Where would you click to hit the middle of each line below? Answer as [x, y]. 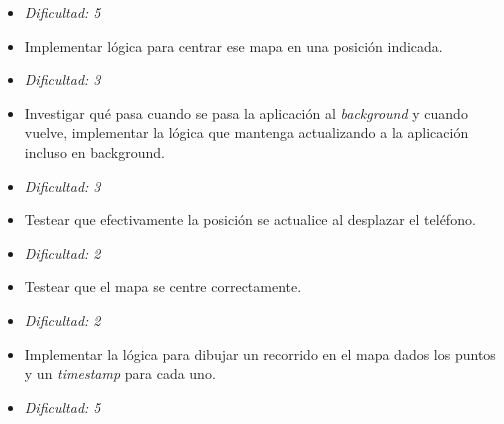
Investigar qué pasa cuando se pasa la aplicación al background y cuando [246, 112]
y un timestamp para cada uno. [120, 373]
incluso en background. [94, 151]
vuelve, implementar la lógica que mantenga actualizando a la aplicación [246, 132]
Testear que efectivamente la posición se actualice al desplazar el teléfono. [250, 219]
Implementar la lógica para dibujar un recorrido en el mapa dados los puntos [260, 353]
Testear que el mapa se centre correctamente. [163, 286]
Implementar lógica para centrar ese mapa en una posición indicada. [233, 45]
